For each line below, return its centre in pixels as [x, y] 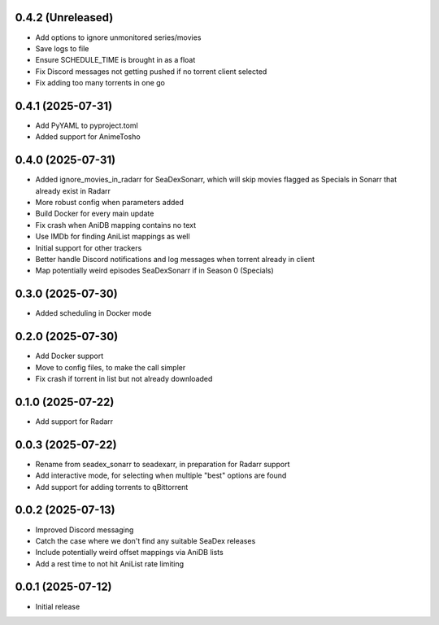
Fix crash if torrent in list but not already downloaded [124, 379]
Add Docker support [70, 356]
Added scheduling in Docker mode [93, 313]
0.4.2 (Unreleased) [64, 17]
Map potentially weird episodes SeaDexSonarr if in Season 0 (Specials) [154, 271]
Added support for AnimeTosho [88, 137]
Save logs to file [62, 48]
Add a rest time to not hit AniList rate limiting [110, 564]
